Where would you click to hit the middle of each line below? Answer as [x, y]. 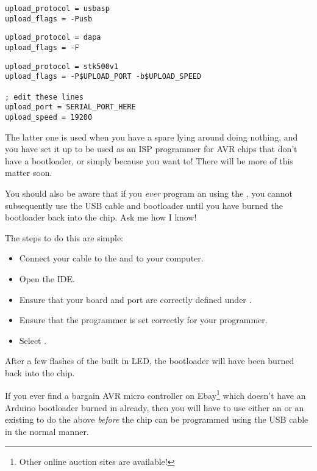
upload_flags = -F [42, 47]
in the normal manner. [47, 431]
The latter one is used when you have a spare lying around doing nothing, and [151, 137]
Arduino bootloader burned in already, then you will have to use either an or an [155, 407]
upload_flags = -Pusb [49, 19]
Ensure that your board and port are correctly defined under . [135, 299]
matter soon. [29, 173]
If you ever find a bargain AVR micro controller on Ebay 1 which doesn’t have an [155, 395]
